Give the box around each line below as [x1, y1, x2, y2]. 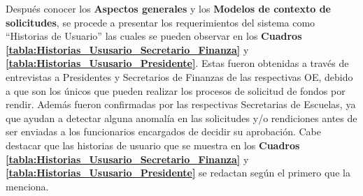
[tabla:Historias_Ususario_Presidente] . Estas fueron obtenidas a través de [6, 56, 349, 70]
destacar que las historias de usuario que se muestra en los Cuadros [6, 137, 300, 152]
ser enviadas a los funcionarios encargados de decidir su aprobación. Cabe [6, 124, 321, 139]
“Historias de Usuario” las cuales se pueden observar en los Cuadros [6, 29, 302, 43]
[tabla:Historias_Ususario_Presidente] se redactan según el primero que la [6, 165, 350, 180]
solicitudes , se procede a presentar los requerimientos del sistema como [6, 15, 315, 29]
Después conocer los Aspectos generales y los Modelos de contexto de [6, 1, 331, 15]
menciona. [6, 179, 49, 193]
